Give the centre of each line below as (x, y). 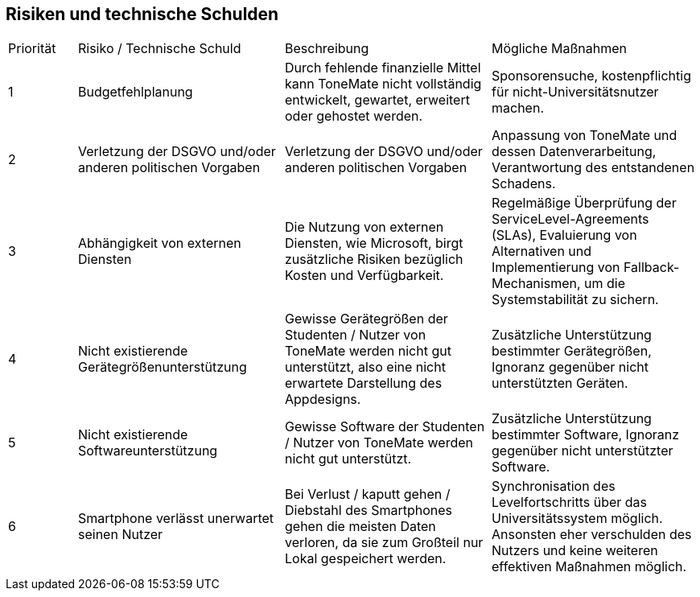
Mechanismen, (536, 284)
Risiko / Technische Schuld (160, 49)
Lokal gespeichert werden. (366, 559)
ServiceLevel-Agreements (570, 219)
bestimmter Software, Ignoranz (586, 435)
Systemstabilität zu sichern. (575, 300)
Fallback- (652, 268)
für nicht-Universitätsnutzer (575, 92)
